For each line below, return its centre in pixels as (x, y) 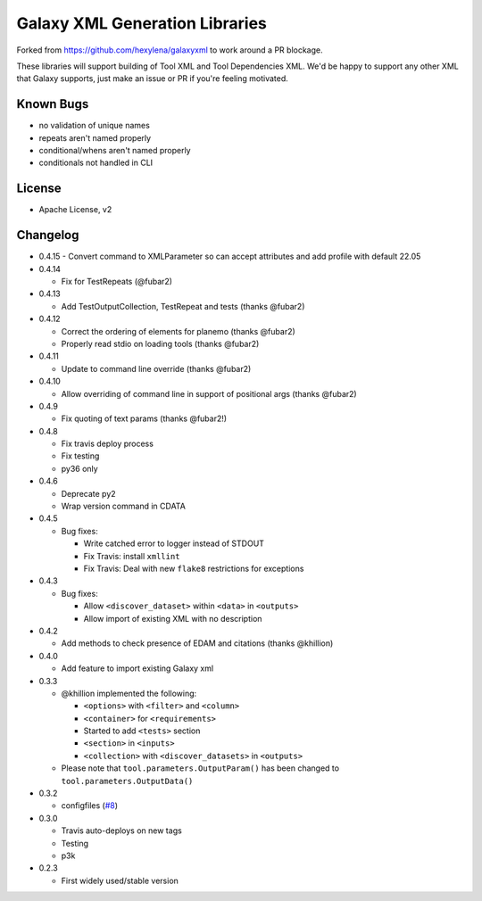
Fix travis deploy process (107, 444)
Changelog (48, 235)
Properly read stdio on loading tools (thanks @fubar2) (160, 343)
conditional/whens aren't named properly (115, 151)
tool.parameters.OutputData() (127, 781)
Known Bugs (53, 104)
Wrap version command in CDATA (124, 506)
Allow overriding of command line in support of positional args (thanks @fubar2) (209, 393)
